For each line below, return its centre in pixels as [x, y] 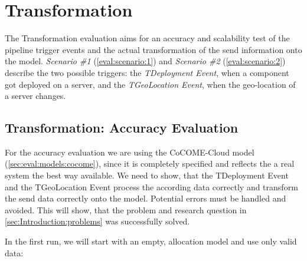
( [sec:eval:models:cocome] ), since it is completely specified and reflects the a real [150, 163]
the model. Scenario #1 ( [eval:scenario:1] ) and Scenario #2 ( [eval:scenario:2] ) [145, 61]
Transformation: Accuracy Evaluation [122, 128]
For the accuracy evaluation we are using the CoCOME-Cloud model [130, 152]
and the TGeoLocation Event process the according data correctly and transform [151, 186]
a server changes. [35, 96]
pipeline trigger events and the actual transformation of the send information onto [153, 49]
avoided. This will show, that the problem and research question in [126, 209]
